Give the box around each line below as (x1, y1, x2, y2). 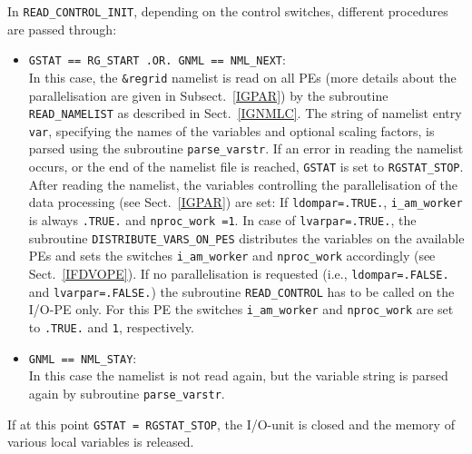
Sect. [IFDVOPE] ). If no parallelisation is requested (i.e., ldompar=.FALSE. (28, 264, 449, 282)
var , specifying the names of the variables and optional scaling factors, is (28, 121, 435, 140)
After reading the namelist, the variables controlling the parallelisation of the (28, 174, 457, 193)
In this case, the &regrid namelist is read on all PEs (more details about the (28, 67, 457, 86)
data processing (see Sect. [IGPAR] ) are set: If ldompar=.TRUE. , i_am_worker (28, 192, 463, 212)
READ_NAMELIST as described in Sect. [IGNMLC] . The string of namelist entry (28, 104, 462, 123)
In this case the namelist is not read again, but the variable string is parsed (28, 366, 448, 385)
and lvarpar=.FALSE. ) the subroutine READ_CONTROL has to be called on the (28, 281, 455, 301)
